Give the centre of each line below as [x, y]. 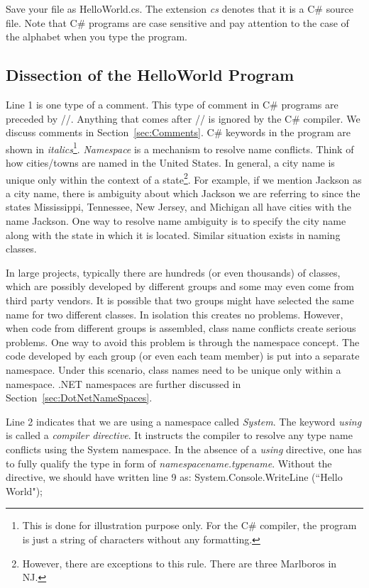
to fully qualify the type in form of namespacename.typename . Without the [169, 463]
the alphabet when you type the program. [97, 37]
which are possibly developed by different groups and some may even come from [180, 286]
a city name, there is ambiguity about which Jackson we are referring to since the [183, 193]
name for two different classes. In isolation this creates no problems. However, [175, 314]
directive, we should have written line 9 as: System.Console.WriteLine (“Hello [174, 477]
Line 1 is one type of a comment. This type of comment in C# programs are [172, 104]
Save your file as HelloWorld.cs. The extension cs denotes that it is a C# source [180, 9]
